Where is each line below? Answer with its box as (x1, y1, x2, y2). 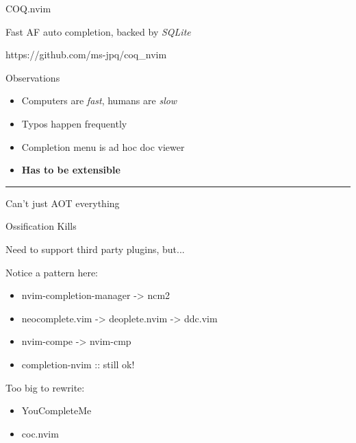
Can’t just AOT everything (5, 195, 120, 210)
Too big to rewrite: (5, 380, 85, 394)
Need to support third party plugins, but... (5, 241, 185, 256)
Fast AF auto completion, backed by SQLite (5, 24, 191, 38)
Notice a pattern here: (5, 265, 99, 279)
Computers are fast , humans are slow (21, 93, 177, 108)
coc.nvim (21, 426, 59, 440)
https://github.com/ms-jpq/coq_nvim (5, 47, 167, 62)
